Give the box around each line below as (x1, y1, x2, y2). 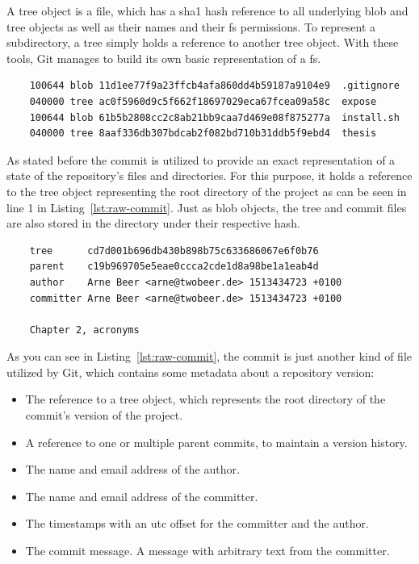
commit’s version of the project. (25, 407, 183, 424)
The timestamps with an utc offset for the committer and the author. (25, 515, 369, 532)
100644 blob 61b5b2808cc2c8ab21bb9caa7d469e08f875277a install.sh (29, 111, 400, 123)
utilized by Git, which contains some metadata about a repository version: (6, 363, 375, 380)
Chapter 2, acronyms (29, 324, 140, 336)
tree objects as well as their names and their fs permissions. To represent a (6, 18, 376, 35)
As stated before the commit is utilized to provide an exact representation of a (6, 151, 396, 168)
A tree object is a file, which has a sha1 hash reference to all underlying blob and (6, 2, 409, 19)
